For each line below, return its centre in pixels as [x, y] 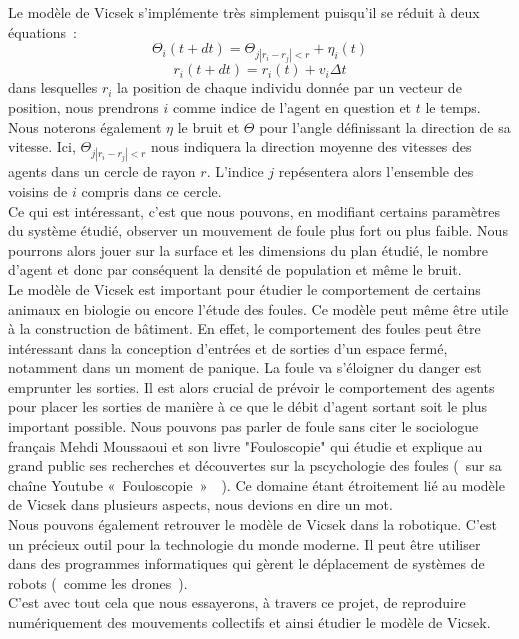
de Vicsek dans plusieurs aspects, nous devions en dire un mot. [200, 504]
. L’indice [235, 171]
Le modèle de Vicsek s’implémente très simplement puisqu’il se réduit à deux [244, 12]
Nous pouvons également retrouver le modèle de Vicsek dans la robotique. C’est [252, 524]
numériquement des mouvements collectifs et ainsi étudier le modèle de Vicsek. [249, 622]
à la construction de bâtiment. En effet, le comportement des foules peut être [244, 328]
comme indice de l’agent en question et [292, 106]
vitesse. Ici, [42, 146]
